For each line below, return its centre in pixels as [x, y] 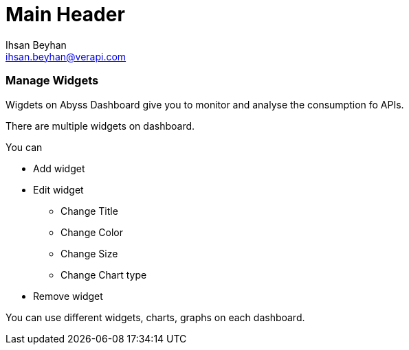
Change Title [89, 211]
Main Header [65, 14]
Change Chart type [104, 275]
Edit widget [58, 189]
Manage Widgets [52, 81]
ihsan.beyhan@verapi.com [66, 56]
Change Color [92, 232]
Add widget [59, 168]
